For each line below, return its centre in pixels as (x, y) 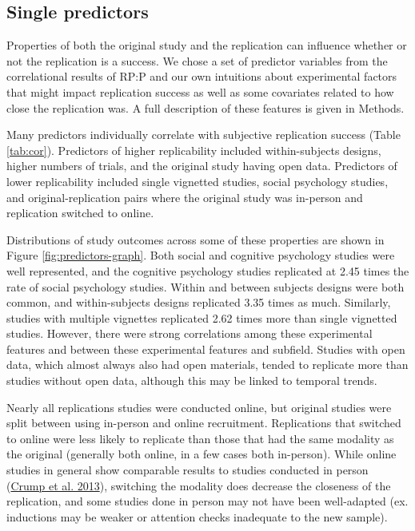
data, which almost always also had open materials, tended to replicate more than (207, 365)
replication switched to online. (80, 213)
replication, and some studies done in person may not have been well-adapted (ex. (207, 501)
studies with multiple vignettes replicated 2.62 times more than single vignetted (202, 317)
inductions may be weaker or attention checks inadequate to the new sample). (197, 516)
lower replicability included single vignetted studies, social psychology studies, (198, 181)
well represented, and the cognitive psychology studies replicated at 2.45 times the (208, 270)
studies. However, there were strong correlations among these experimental (190, 333)
